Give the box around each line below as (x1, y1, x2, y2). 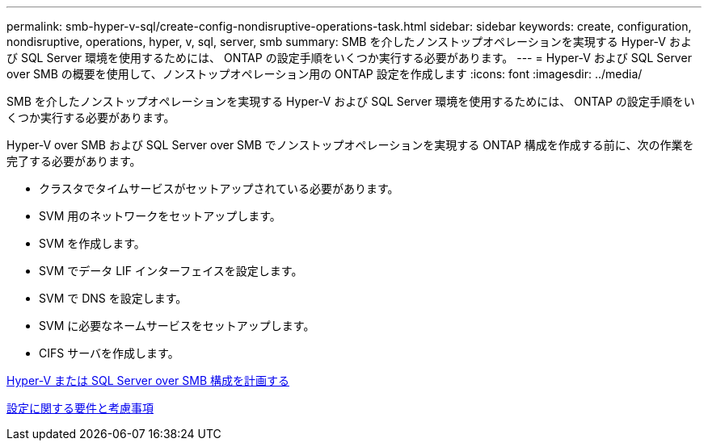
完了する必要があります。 (6, 154, 141, 168)
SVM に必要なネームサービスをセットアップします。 (39, 319, 315, 332)
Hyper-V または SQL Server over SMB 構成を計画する (6, 374, 290, 387)
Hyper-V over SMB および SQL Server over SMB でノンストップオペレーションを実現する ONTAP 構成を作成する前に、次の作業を (6, 138, 694, 152)
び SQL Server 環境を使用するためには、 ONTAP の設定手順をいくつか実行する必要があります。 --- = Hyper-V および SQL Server (6, 51, 692, 65)
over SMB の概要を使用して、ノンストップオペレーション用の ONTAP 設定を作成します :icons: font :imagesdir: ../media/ (6, 67, 643, 81)
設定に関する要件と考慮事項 (6, 401, 154, 415)
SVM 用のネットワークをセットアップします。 (39, 209, 281, 223)
